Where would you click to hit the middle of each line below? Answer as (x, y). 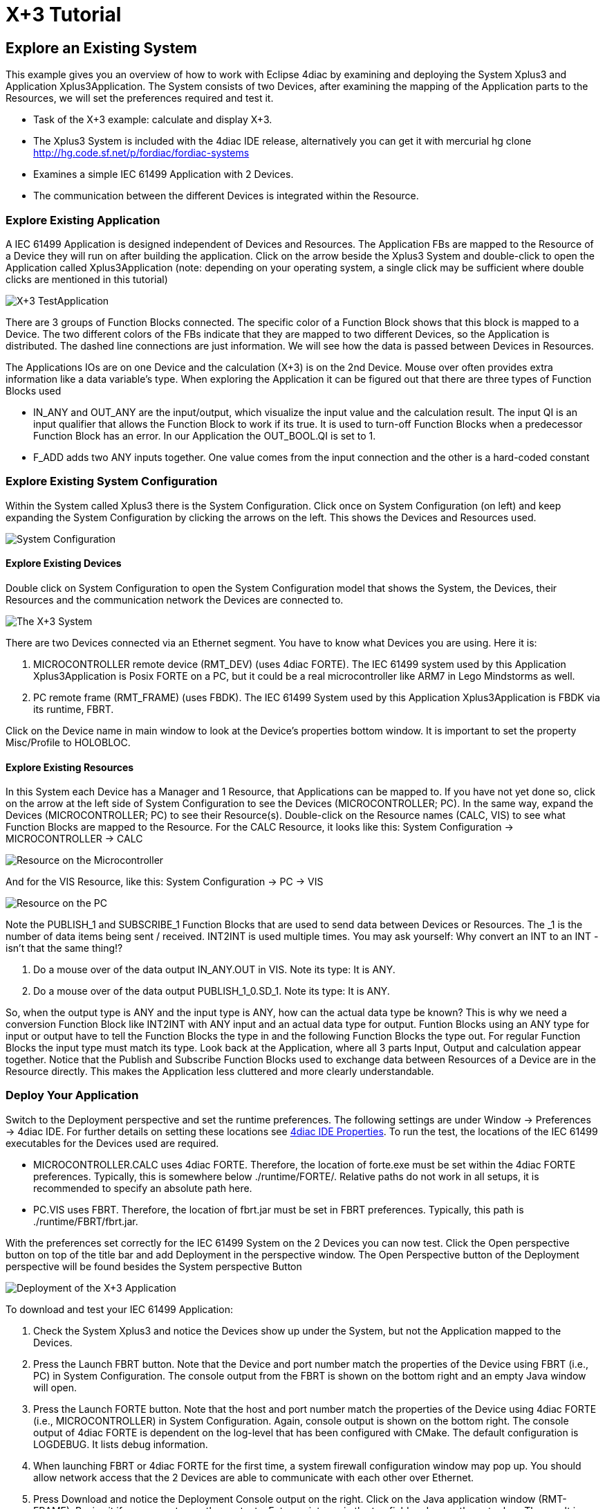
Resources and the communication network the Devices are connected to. (175, 599)
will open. (55, 1387)
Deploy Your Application (72, 1095)
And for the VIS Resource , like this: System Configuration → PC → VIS (165, 882)
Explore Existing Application (83, 220)
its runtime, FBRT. (74, 709)
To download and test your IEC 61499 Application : (119, 1309)
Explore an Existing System (101, 48)
